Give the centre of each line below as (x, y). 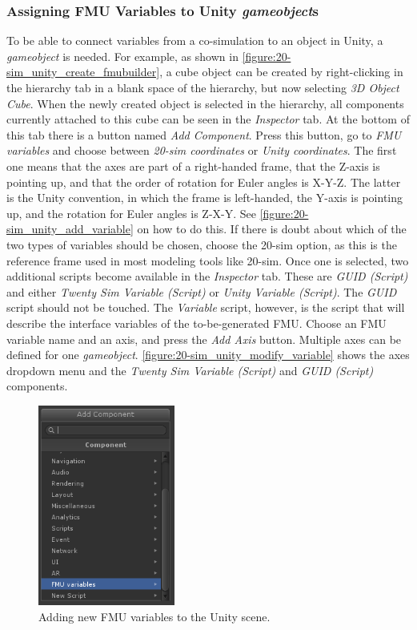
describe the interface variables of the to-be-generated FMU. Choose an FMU (196, 323)
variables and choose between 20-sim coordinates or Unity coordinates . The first (202, 150)
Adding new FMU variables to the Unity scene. (154, 616)
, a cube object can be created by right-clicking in (281, 72)
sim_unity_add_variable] (70, 229)
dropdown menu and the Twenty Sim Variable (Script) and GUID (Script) (190, 370)
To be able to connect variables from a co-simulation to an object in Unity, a (195, 40)
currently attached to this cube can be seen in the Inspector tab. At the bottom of (208, 119)
